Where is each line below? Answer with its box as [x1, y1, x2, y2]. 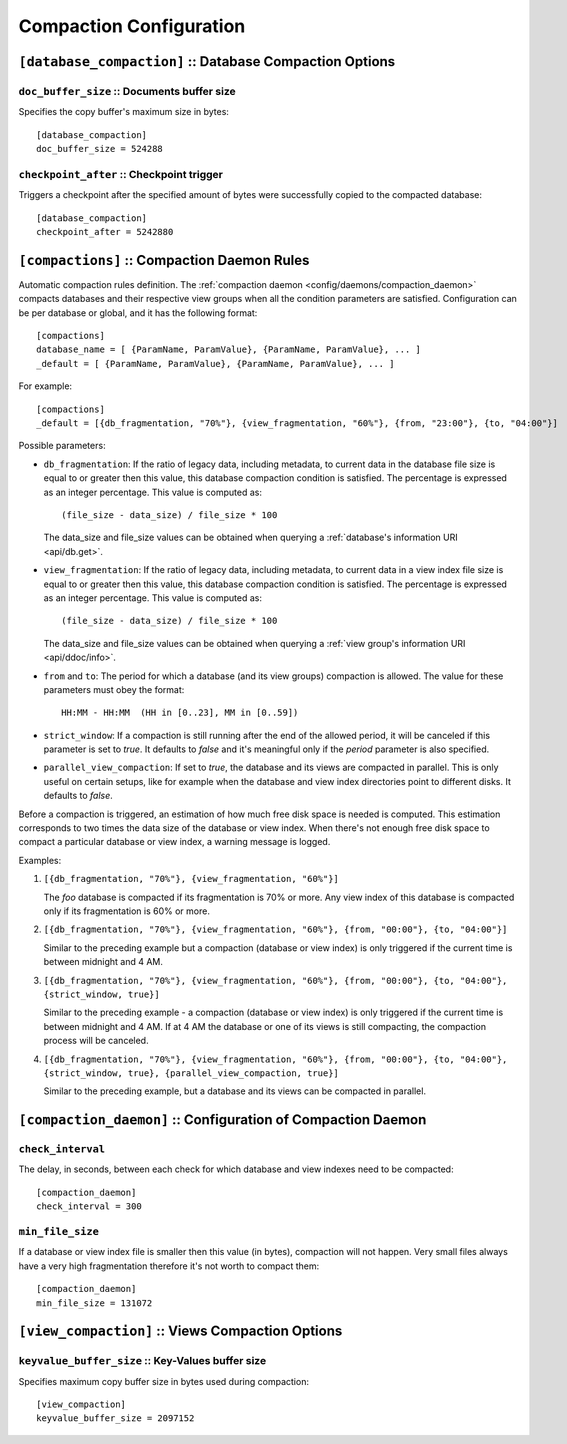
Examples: [18, 854, 62, 866]
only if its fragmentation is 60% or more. [43, 905, 210, 917]
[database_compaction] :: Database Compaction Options [18, 53, 396, 70]
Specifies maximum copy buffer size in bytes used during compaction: [18, 1375, 310, 1387]
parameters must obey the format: [43, 683, 185, 695]
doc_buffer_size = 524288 [36, 143, 164, 155]
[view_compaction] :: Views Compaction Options [18, 1323, 343, 1340]
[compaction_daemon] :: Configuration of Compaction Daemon [18, 1111, 427, 1129]
